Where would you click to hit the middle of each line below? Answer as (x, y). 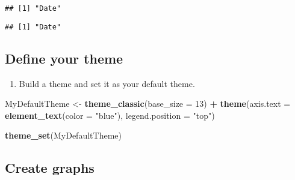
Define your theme (64, 58)
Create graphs (50, 168)
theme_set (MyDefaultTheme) (63, 135)
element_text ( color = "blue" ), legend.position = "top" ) (110, 115)
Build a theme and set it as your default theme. (107, 83)
